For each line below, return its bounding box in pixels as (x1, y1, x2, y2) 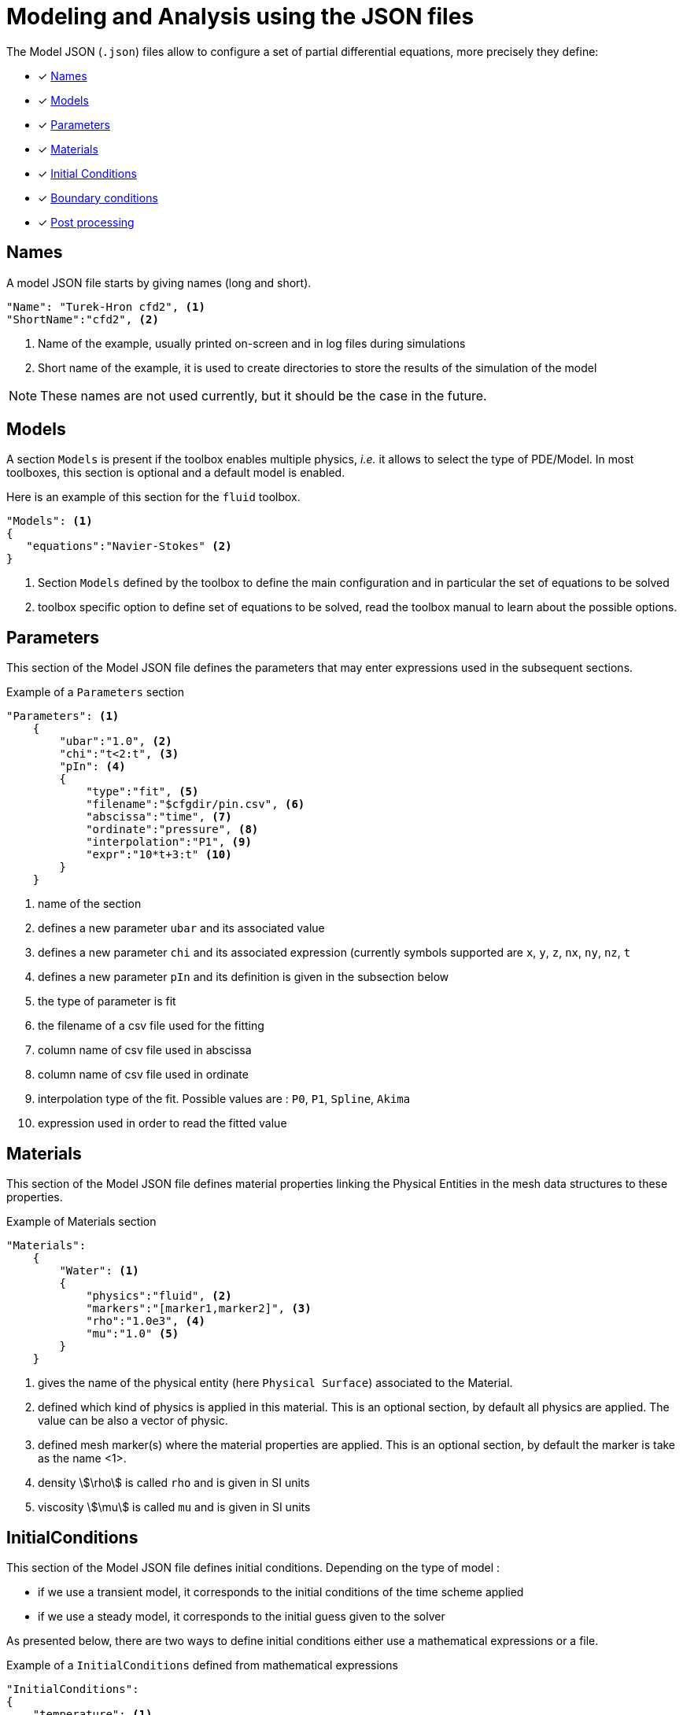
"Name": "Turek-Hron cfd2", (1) (6, 300, 205, 313)
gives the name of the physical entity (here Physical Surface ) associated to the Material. (38, 1376, 513, 1390)
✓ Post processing (38, 215, 135, 229)
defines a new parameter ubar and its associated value (38, 921, 325, 935)
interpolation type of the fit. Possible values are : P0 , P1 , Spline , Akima (38, 1092, 411, 1106)
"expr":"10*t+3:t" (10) (86, 848, 232, 861)
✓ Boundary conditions (38, 190, 158, 205)
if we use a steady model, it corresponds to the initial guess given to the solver (38, 1609, 445, 1623)
